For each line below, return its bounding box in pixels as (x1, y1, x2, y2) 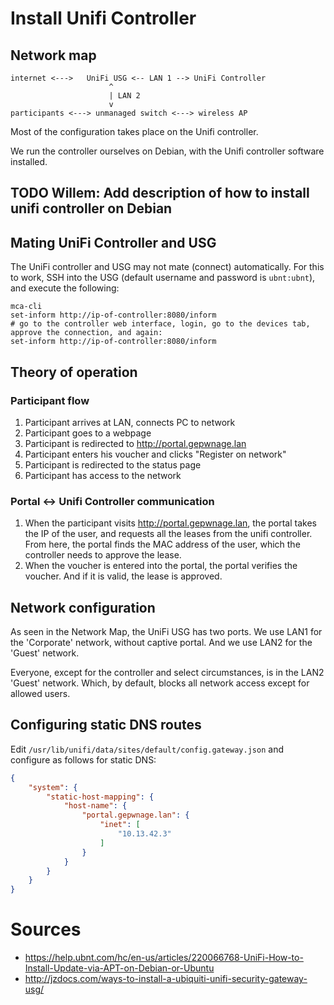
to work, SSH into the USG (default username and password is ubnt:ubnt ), (10, 272, 316, 284)
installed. (10, 156, 48, 167)
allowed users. (10, 688, 71, 699)
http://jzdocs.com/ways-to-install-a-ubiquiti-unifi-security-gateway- (24, 973, 308, 985)
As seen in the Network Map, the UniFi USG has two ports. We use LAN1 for (10, 626, 323, 637)
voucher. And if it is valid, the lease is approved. (24, 570, 223, 582)
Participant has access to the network (24, 469, 182, 481)
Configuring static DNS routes (10, 717, 202, 734)
